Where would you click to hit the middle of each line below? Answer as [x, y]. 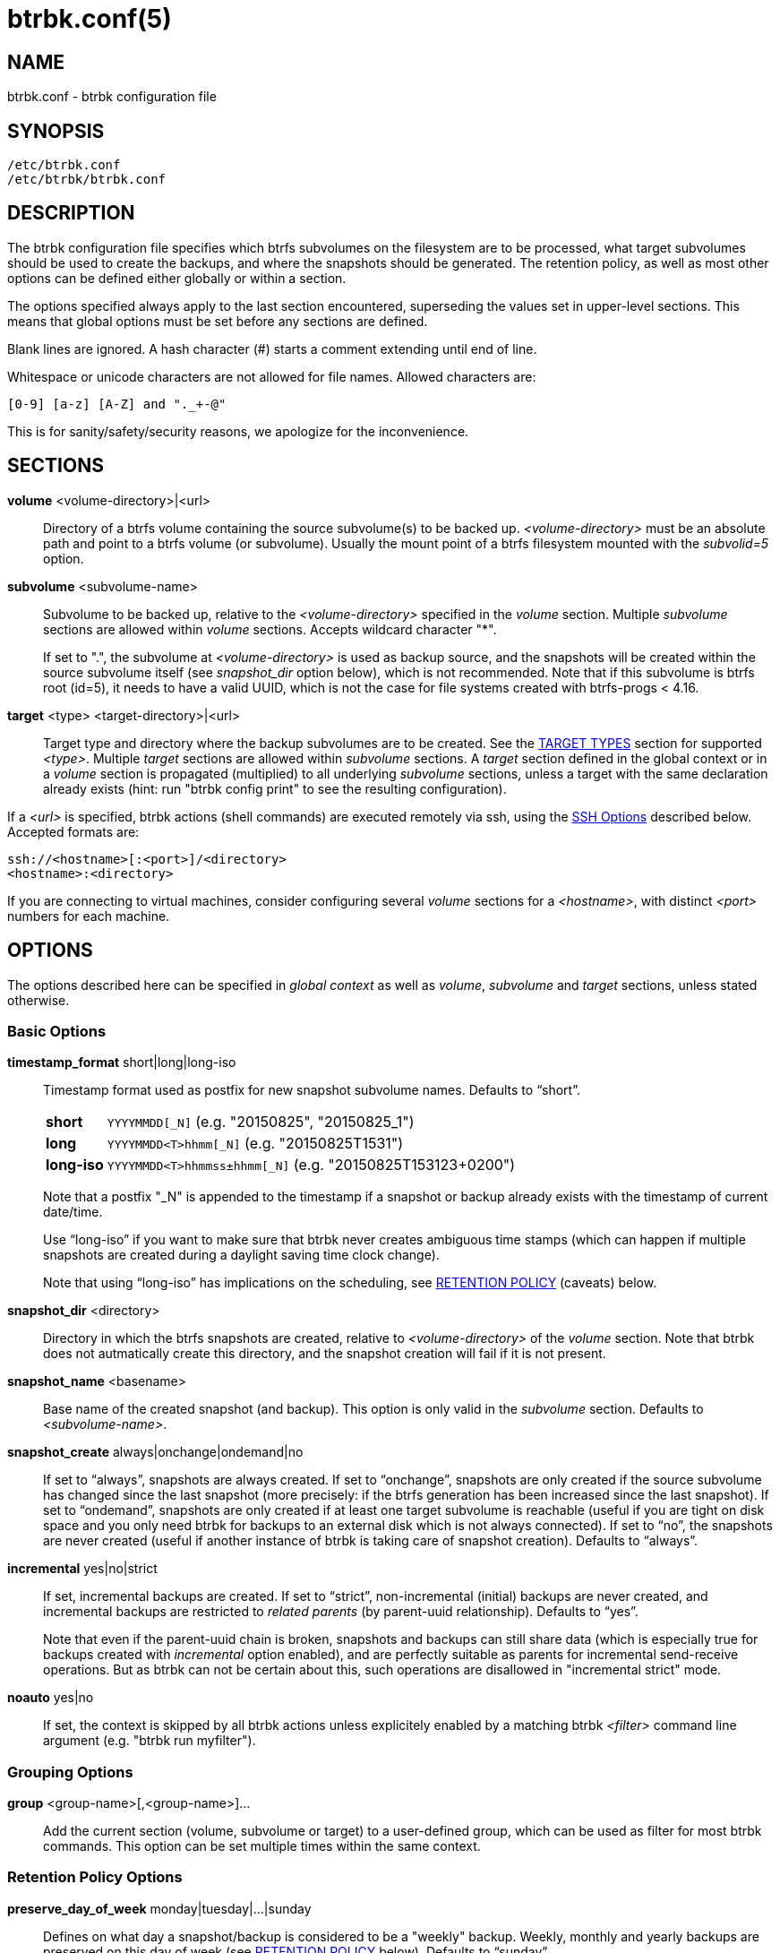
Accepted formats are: [73, 831]
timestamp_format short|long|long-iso [122, 1063]
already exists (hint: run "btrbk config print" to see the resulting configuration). [275, 788]
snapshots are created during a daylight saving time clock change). [241, 1255]
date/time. [73, 1212]
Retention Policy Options [95, 1877]
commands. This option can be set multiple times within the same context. [262, 1846]
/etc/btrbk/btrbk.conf [87, 180]
